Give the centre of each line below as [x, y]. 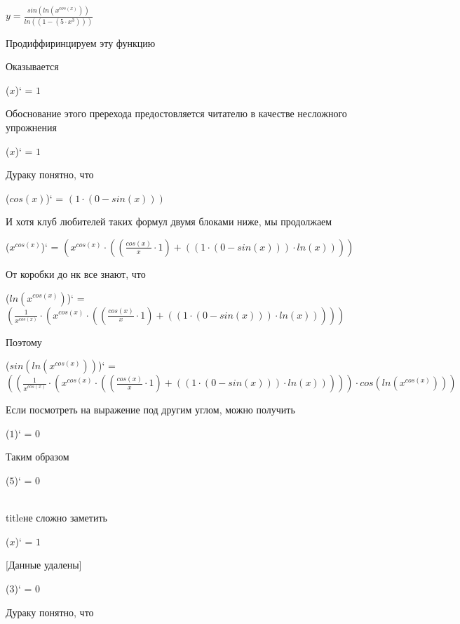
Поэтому [24, 341]
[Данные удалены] [44, 565]
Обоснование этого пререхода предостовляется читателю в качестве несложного [176, 113]
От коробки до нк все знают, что [76, 273]
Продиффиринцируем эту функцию [81, 42]
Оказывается [32, 66]
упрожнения [31, 127]
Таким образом [38, 457]
